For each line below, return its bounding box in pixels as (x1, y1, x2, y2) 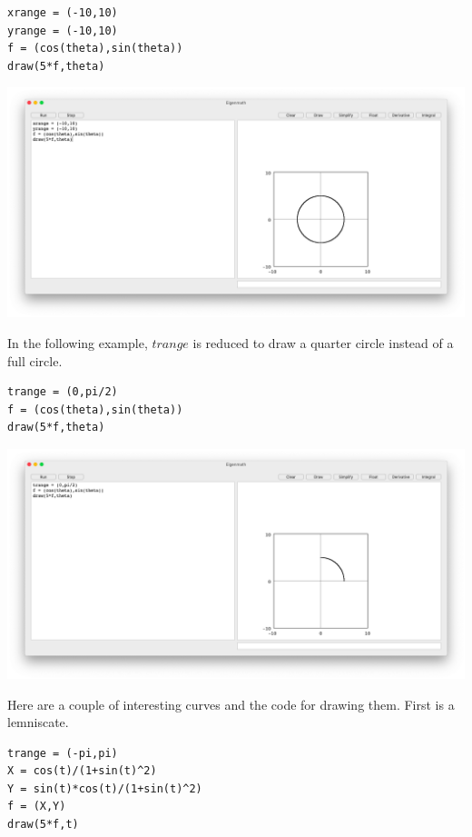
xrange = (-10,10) (7, 6, 118, 19)
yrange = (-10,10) (7, 24, 118, 37)
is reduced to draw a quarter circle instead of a (192, 333, 454, 352)
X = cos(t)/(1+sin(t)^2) (7, 764, 157, 778)
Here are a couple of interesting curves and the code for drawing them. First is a (7, 694, 455, 713)
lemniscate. (7, 712, 69, 732)
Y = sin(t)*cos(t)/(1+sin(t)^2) (7, 782, 202, 795)
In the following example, (7, 333, 148, 352)
